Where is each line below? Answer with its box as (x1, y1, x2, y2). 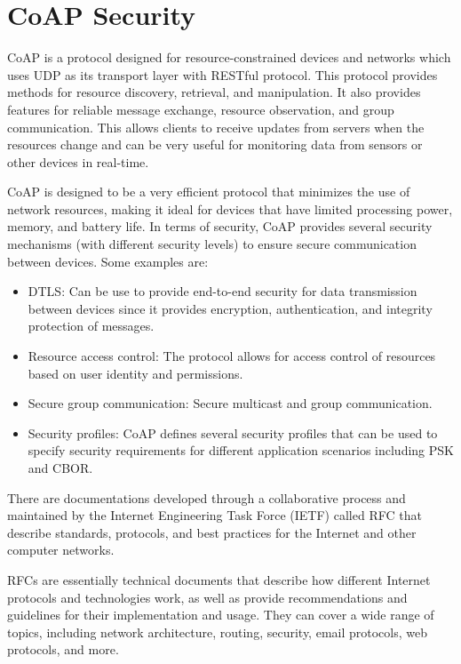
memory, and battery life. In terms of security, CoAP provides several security (7, 217, 433, 236)
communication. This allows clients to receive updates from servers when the (7, 117, 425, 136)
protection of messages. (28, 316, 155, 335)
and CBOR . (28, 459, 93, 476)
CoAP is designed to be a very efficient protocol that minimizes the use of (7, 182, 410, 201)
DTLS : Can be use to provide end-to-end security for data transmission (28, 282, 417, 300)
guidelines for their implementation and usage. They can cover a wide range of (7, 605, 434, 624)
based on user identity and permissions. (28, 364, 243, 382)
